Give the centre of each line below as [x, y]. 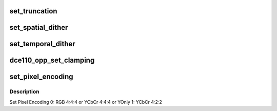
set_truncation [33, 11]
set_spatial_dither [39, 27]
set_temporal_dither [42, 44]
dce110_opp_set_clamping [52, 60]
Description [24, 91]
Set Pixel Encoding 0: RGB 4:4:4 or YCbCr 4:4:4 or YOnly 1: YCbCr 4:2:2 [86, 102]
